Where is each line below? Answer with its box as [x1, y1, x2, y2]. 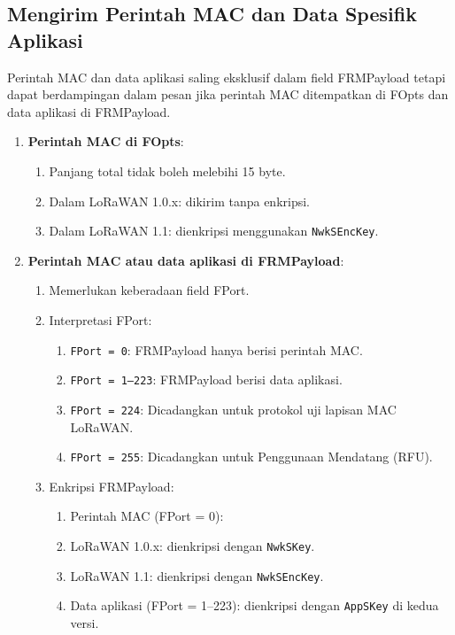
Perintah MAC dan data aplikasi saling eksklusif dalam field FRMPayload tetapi [7, 67, 446, 86]
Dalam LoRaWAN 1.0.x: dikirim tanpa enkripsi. [49, 191, 310, 210]
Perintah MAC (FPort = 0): [70, 507, 224, 525]
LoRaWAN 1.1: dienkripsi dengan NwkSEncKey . [70, 566, 324, 585]
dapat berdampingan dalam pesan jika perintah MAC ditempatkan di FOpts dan [7, 85, 449, 104]
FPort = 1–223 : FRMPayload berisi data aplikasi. [70, 370, 343, 389]
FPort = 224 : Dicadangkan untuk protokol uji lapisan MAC [70, 399, 397, 418]
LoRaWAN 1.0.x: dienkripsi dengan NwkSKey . [70, 537, 315, 554]
